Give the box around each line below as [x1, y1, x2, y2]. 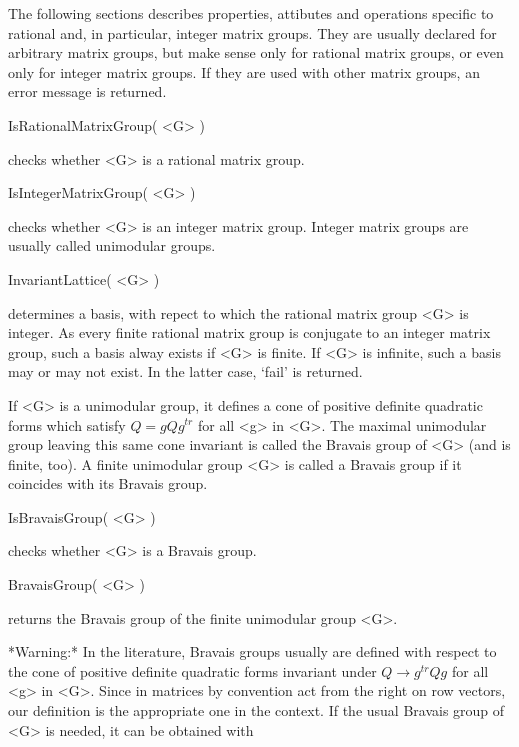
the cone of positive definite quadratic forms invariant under [8, 660, 377, 681]
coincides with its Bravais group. [8, 473, 208, 494]
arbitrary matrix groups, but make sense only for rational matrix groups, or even [8, 42, 504, 63]
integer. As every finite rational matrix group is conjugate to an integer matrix [8, 322, 491, 343]
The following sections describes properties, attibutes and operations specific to [8, 3, 494, 23]
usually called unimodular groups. [8, 235, 216, 256]
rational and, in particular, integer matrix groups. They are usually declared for [8, 22, 497, 43]
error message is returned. [8, 81, 167, 102]
